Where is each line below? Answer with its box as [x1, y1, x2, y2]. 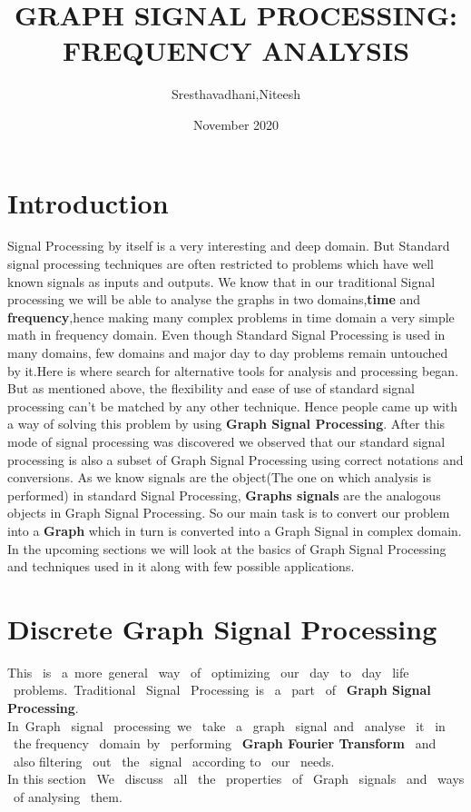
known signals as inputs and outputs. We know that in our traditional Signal [7, 272, 436, 291]
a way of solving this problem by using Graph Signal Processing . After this [7, 414, 446, 433]
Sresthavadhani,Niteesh [171, 84, 301, 104]
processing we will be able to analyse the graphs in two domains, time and [7, 290, 421, 309]
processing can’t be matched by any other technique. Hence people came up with [7, 396, 458, 415]
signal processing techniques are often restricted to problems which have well [7, 254, 435, 273]
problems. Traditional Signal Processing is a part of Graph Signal [13, 680, 431, 699]
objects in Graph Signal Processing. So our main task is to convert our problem [7, 503, 450, 522]
